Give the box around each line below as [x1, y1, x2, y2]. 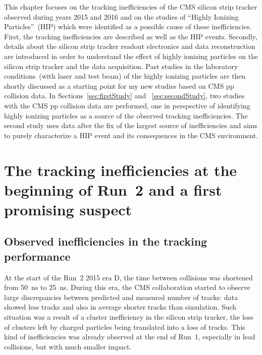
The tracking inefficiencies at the [4, 159, 237, 180]
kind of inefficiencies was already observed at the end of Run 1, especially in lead [4, 331, 255, 342]
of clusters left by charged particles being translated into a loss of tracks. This [4, 321, 245, 332]
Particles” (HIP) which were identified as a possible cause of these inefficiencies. [4, 21, 252, 32]
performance [4, 248, 71, 264]
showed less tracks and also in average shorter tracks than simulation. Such [4, 302, 237, 312]
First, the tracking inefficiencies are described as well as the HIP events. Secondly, [4, 31, 257, 41]
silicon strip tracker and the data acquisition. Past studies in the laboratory [4, 61, 238, 71]
